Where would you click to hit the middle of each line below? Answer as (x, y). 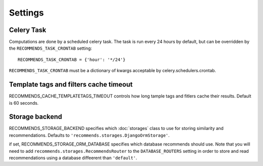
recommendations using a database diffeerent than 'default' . (73, 158)
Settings (26, 13)
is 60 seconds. (24, 103)
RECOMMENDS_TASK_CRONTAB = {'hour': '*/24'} (72, 59)
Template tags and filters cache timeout (71, 84)
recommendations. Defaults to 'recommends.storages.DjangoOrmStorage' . (89, 135)
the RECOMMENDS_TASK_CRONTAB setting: (50, 48)
